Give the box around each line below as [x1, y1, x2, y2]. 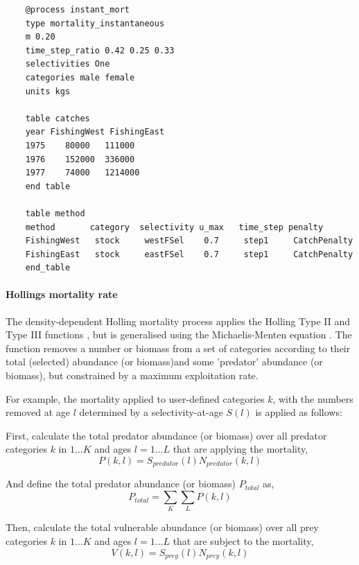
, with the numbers [272, 391, 353, 406]
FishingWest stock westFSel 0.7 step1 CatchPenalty [25, 236, 353, 246]
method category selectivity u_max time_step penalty [25, 222, 324, 232]
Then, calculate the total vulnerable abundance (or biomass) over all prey [6, 520, 319, 534]
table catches [25, 113, 90, 123]
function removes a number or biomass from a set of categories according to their [6, 340, 351, 355]
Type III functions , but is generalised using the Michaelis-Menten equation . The [6, 327, 352, 342]
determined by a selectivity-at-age [79, 405, 223, 419]
